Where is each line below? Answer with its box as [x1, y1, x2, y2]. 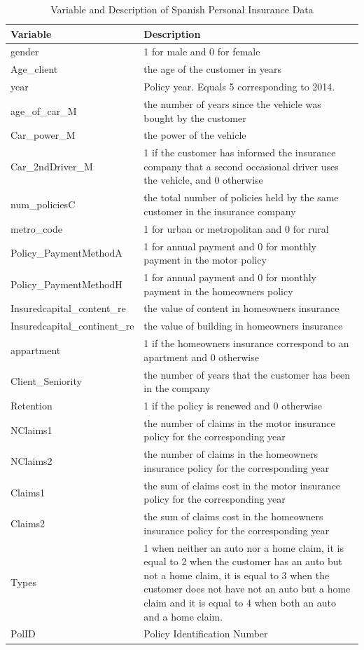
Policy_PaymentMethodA [10, 245, 122, 260]
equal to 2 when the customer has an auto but [143, 554, 343, 569]
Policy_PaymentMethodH [10, 276, 122, 291]
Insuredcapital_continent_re [10, 318, 134, 333]
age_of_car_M [10, 103, 77, 118]
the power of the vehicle [143, 128, 246, 142]
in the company [143, 381, 211, 395]
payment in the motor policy [143, 252, 267, 267]
